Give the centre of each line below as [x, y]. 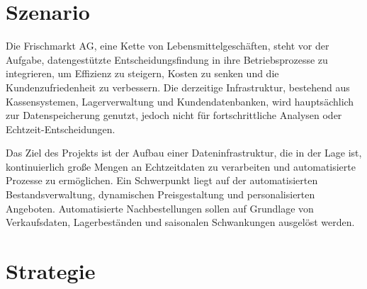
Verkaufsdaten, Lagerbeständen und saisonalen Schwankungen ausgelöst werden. [180, 222]
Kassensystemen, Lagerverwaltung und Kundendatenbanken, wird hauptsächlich [180, 101]
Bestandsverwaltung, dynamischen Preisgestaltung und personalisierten [160, 194]
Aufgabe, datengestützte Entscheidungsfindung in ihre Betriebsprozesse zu [167, 59]
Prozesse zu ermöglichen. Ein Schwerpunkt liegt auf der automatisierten [162, 180]
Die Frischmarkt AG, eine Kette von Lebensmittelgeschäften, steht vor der [168, 46]
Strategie [51, 271]
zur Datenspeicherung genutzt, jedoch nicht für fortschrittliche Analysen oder [174, 115]
